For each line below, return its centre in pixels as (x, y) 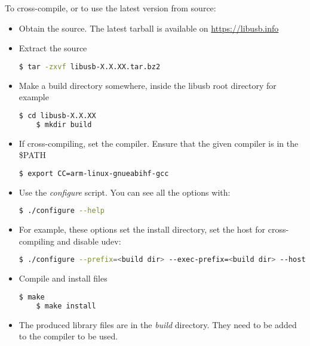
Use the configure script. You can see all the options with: (125, 192)
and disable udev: (89, 241)
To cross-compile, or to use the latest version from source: (111, 8)
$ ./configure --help (62, 211)
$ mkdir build (64, 124)
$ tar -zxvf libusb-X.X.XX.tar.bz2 (90, 67)
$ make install (66, 306)
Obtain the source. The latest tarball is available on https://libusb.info (149, 28)
